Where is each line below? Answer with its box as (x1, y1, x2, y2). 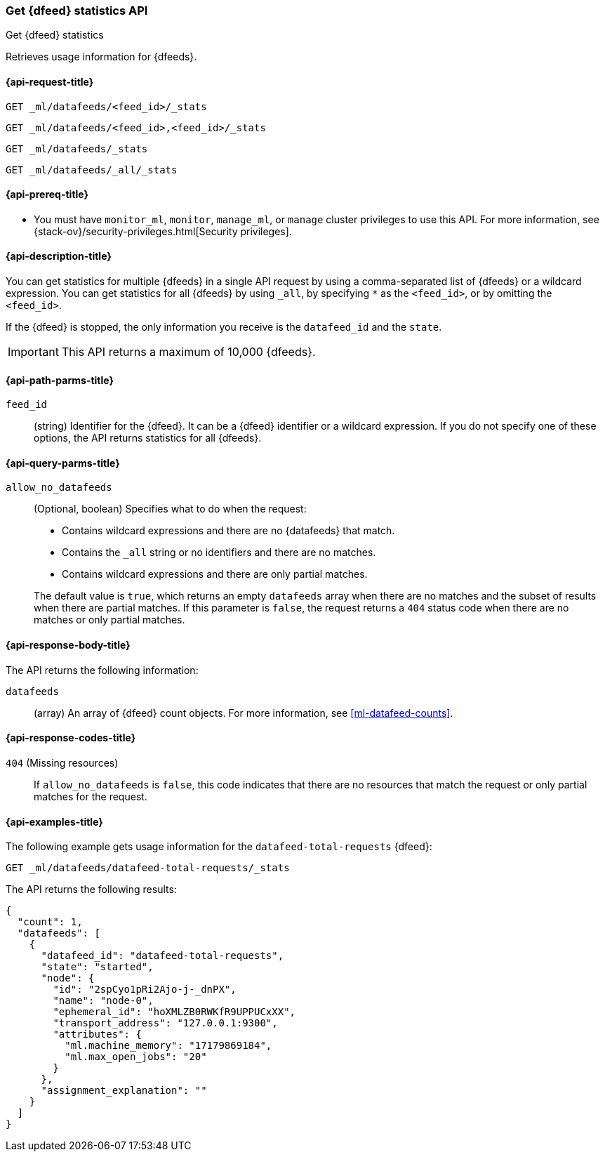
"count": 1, (17, 916, 83, 928)
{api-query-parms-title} (6, 456, 120, 469)
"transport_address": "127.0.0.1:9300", (53, 1017, 278, 1029)
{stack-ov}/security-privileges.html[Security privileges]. (34, 225, 292, 237)
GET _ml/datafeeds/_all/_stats (6, 164, 178, 176)
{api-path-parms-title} (6, 373, 114, 386)
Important (8, 345, 59, 359)
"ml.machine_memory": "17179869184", (65, 1040, 272, 1052)
